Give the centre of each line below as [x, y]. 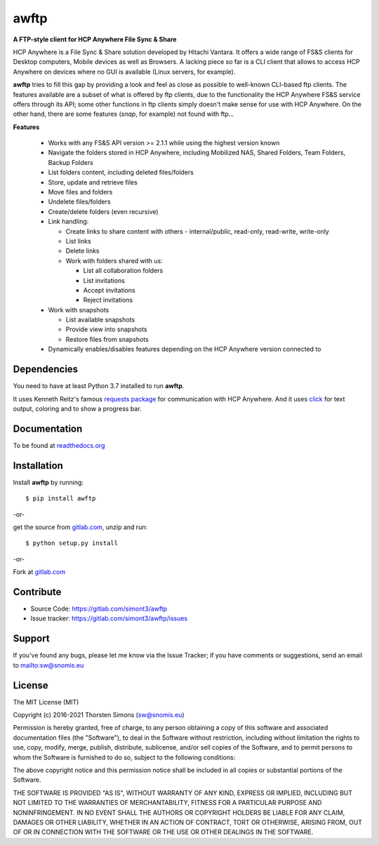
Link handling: [68, 222]
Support [31, 639]
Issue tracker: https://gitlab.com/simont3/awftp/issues [109, 618]
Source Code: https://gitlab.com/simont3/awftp [99, 609]
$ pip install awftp [61, 499]
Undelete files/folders [80, 202]
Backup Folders [71, 162]
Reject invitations [108, 300]
